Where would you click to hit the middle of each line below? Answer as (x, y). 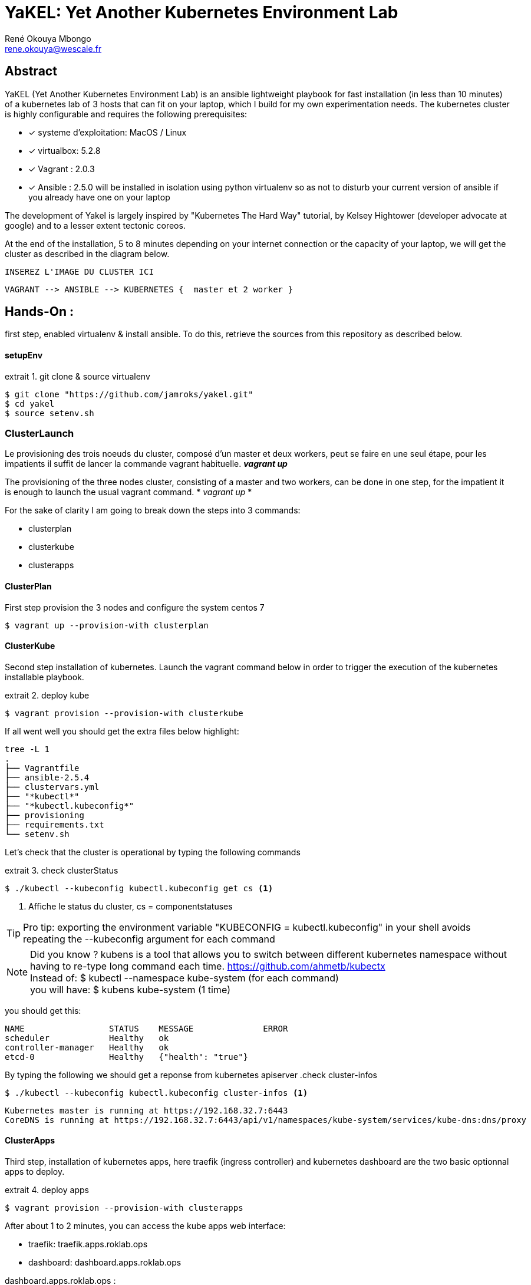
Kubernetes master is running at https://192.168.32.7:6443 (146, 1110)
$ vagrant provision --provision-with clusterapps (124, 1208)
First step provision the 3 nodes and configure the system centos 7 (135, 607)
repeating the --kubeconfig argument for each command (149, 939)
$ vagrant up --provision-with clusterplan (107, 625)
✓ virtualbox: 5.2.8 (65, 150)
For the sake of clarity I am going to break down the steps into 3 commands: (153, 510)
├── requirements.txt (55, 824)
